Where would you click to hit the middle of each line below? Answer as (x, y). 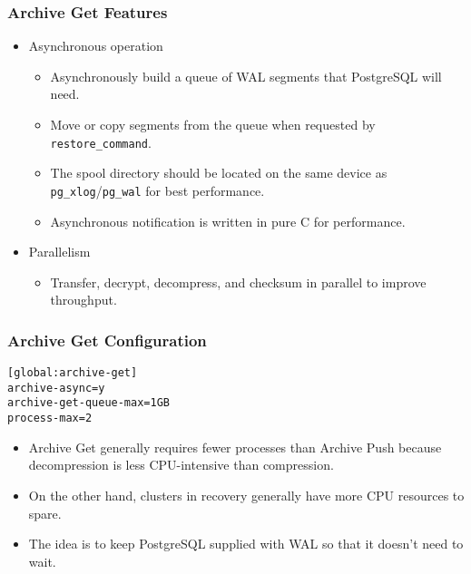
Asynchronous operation (96, 46)
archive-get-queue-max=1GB (88, 403)
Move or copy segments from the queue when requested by (213, 124)
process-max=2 (50, 418)
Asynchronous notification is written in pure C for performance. (228, 221)
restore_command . (101, 142)
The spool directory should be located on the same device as (219, 173)
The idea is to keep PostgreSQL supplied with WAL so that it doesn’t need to (246, 544)
